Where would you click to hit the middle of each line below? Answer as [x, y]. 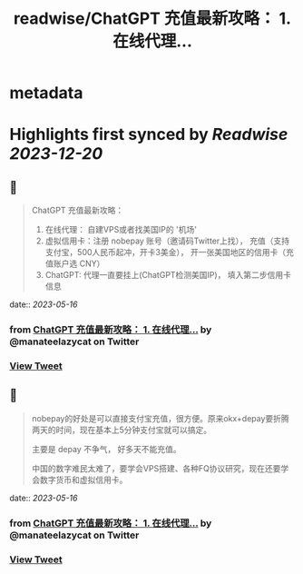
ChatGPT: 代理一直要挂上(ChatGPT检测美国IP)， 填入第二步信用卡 [168, 275]
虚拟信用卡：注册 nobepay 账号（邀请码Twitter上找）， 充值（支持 [167, 241]
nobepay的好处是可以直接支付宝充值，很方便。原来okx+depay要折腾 [161, 418]
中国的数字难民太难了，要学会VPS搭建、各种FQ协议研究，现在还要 [156, 468]
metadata [46, 93]
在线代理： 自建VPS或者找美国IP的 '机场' [121, 230]
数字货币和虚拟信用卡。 [83, 480]
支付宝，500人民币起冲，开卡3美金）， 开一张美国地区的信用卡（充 [170, 252]
